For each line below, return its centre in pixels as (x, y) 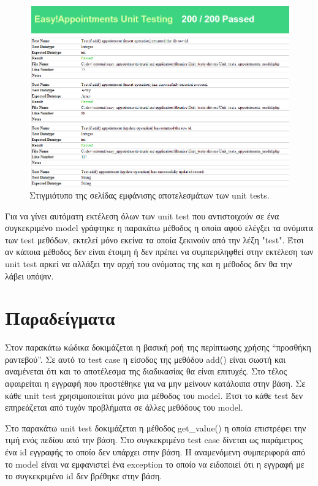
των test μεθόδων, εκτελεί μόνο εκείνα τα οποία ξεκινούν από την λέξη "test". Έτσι (154, 239)
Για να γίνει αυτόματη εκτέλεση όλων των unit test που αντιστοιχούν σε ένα (142, 215)
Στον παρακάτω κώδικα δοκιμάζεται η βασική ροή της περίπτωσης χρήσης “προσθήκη (158, 347)
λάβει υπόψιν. (29, 275)
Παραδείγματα (60, 318)
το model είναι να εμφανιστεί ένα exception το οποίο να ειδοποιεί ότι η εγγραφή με (155, 464)
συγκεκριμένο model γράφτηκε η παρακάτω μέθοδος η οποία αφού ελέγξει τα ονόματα (159, 228)
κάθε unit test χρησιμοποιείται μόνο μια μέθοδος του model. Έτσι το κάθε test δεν (154, 395)
